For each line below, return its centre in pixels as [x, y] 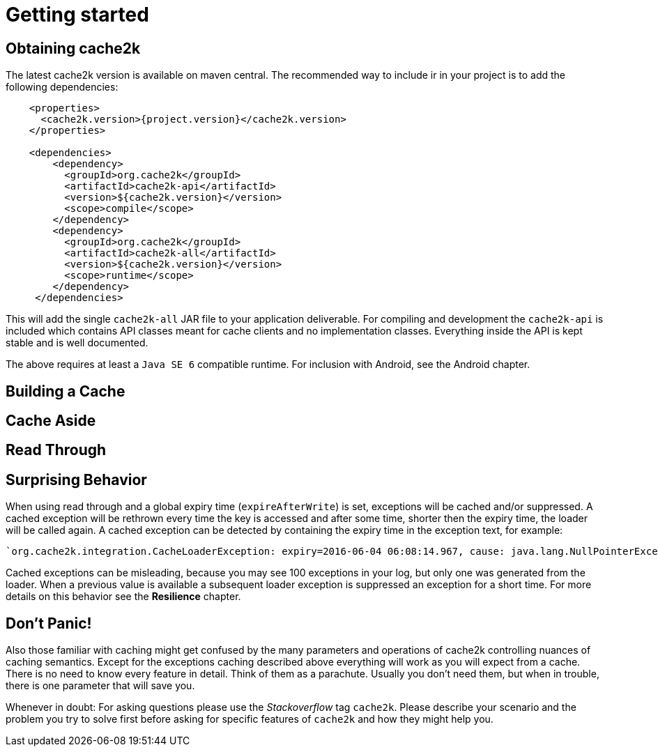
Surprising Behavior [76, 479]
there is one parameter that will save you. [100, 686]
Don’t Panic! [49, 623]
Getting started [77, 15]
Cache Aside [51, 421]
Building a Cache [66, 391]
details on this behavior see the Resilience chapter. [123, 597]
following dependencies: [62, 87]
